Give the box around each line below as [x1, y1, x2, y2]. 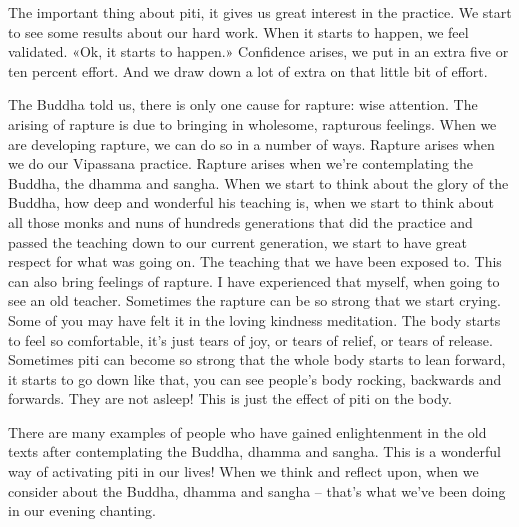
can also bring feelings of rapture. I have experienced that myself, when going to [8, 270, 500, 291]
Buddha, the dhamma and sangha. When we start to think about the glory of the [8, 172, 509, 193]
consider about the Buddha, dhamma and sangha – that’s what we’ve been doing [8, 480, 506, 501]
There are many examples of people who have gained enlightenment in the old [8, 421, 487, 442]
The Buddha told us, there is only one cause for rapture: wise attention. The [8, 94, 478, 115]
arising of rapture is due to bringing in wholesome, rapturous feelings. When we [8, 113, 497, 134]
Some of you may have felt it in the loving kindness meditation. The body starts [8, 309, 501, 330]
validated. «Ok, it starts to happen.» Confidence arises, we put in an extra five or [8, 41, 509, 62]
